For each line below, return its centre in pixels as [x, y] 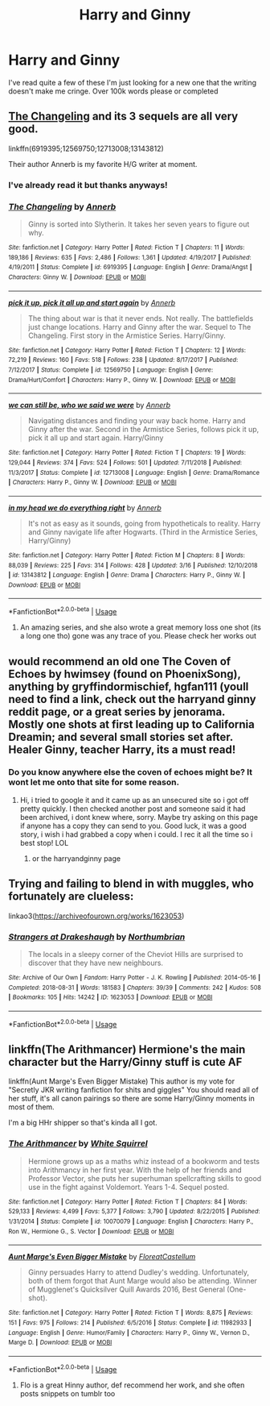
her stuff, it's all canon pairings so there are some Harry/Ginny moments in [131, 1099]
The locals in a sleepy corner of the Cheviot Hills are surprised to [135, 954]
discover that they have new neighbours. [95, 963]
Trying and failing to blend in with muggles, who [131, 884]
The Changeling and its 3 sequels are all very [123, 116]
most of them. [31, 1107]
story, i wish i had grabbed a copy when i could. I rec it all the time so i [136, 834]
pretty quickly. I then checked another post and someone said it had [133, 809]
